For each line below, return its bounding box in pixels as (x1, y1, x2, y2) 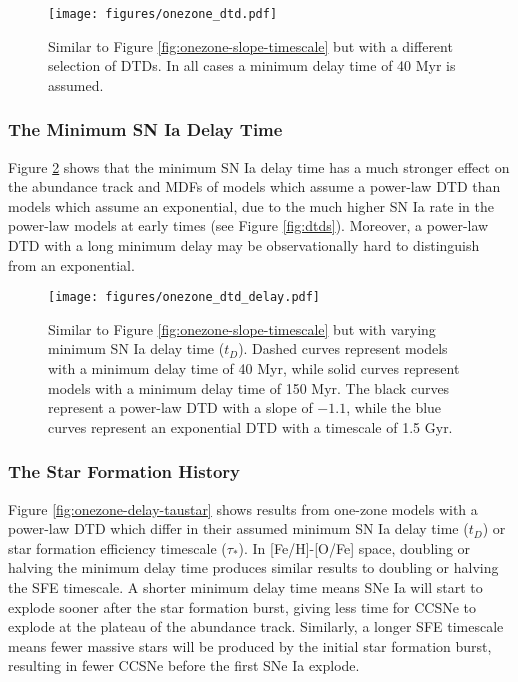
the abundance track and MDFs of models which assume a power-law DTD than (8, 176, 501, 197)
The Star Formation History (8, 459, 241, 484)
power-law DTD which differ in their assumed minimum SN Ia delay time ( (8, 518, 469, 539)
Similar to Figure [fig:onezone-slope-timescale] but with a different (48, 35, 453, 56)
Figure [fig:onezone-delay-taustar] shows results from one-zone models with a (8, 498, 478, 519)
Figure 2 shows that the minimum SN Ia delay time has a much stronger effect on (8, 156, 510, 177)
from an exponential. (8, 254, 135, 275)
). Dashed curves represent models (238, 338, 448, 359)
